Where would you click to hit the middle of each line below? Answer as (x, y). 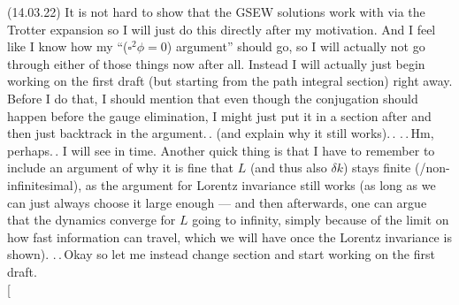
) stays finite (377, 168)
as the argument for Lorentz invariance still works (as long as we (260, 184)
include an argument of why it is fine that (121, 168)
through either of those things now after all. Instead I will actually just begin (216, 63)
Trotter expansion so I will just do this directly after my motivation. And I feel (222, 29)
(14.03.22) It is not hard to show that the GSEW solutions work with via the (216, 11)
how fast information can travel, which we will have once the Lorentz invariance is (229, 236)
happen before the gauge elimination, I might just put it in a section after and (219, 115)
